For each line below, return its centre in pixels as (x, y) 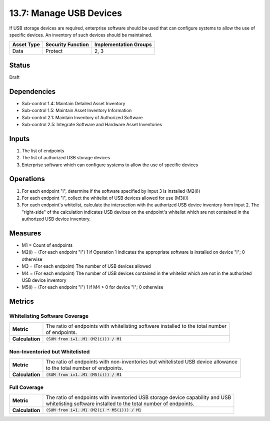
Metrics (22, 302)
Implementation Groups (123, 45)
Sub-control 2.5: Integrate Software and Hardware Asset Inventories (92, 124)
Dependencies (32, 91)
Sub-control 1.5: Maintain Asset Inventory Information (77, 111)
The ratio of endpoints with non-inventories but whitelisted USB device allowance (141, 362)
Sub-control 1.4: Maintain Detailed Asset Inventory (73, 103)
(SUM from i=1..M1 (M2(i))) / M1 (84, 339)
